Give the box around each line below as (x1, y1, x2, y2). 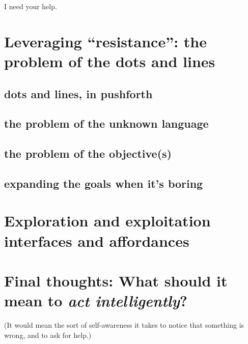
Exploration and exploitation (4, 210, 211, 231)
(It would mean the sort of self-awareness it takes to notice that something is (4, 320, 244, 330)
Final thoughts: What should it (4, 270, 228, 291)
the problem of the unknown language (4, 116, 209, 131)
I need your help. (4, 1, 57, 11)
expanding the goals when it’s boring (4, 175, 203, 191)
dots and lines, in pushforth (4, 85, 153, 101)
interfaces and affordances (4, 230, 189, 251)
